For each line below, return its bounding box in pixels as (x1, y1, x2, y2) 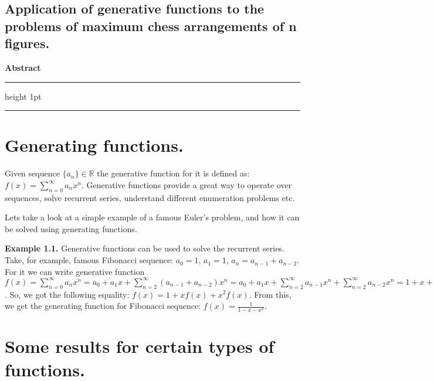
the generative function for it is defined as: (97, 167, 250, 179)
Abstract (5, 61, 41, 73)
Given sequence (5, 167, 60, 179)
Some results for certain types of (5, 334, 274, 358)
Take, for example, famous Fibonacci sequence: (5, 254, 173, 266)
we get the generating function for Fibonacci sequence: (5, 300, 201, 312)
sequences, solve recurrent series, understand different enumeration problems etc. (5, 191, 295, 203)
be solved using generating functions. (5, 222, 137, 234)
